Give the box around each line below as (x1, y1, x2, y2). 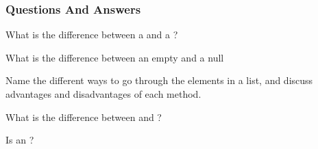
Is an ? (5, 133, 34, 147)
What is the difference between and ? (5, 109, 162, 124)
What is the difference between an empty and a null (5, 50, 224, 64)
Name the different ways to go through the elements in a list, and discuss (5, 73, 313, 87)
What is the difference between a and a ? (5, 27, 178, 42)
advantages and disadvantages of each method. (5, 87, 201, 100)
